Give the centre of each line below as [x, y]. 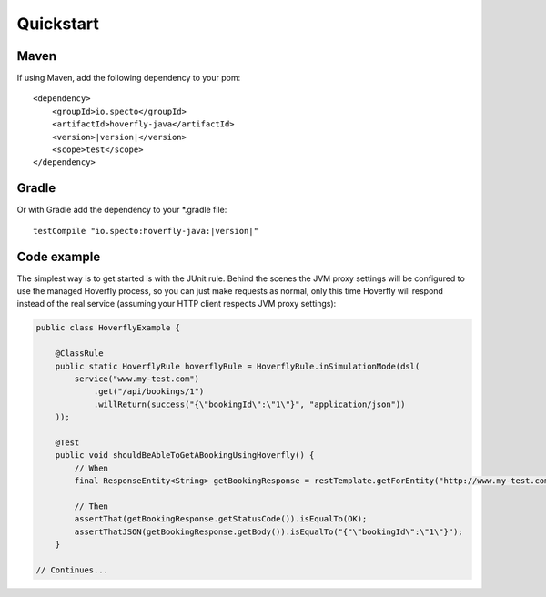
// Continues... [72, 570]
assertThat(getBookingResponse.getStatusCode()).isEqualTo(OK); [221, 519]
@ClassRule [79, 354]
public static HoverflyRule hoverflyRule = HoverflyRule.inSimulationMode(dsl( [238, 366]
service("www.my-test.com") [137, 379]
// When [91, 468]
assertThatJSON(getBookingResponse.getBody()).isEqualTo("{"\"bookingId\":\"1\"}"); [268, 531]
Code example [59, 256]
